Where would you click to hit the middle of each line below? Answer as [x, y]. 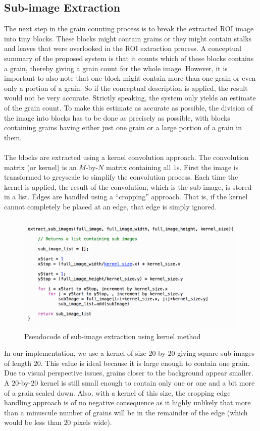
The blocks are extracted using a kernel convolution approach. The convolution [126, 157]
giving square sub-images [216, 353]
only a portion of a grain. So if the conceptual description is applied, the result [126, 88]
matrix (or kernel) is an [40, 167]
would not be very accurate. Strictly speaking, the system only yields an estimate [130, 98]
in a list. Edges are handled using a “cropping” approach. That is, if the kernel [126, 197]
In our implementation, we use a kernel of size [75, 353]
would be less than [33, 422]
